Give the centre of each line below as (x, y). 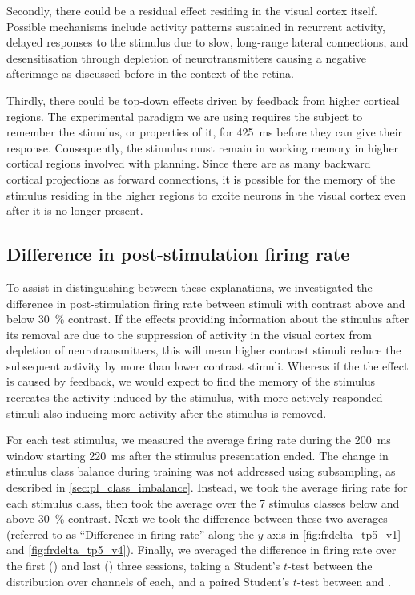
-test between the (330, 566)
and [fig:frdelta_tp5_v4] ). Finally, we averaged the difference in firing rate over (201, 550)
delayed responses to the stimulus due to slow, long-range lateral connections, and (207, 42)
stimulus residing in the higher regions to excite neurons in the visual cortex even (206, 194)
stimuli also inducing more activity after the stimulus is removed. (167, 413)
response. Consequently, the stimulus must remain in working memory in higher (203, 147)
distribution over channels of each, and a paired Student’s (148, 581)
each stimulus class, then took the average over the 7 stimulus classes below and (203, 502)
